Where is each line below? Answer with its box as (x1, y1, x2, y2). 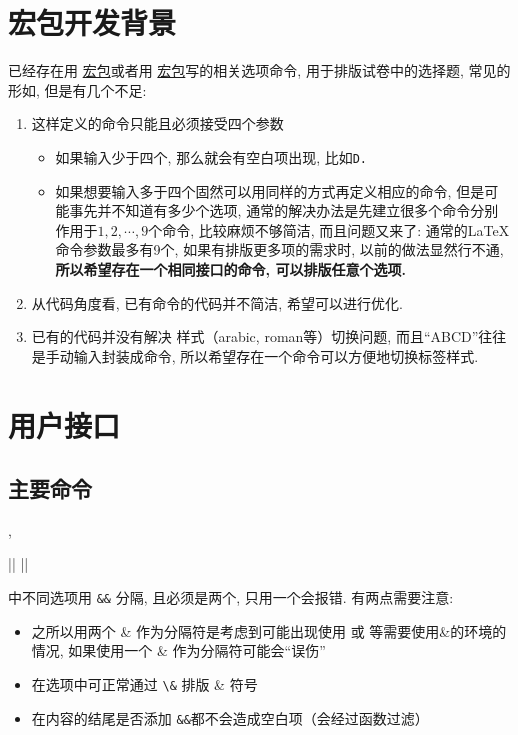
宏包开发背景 (8, 2, 177, 43)
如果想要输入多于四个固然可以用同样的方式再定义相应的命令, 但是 (55, 180, 485, 201)
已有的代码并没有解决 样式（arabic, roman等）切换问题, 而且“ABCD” (31, 326, 479, 347)
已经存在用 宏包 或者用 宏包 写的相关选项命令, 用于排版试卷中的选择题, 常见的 (8, 60, 511, 81)
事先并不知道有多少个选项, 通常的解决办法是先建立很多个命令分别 (69, 200, 499, 221)
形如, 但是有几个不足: (8, 79, 147, 100)
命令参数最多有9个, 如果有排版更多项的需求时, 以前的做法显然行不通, (55, 239, 504, 260)
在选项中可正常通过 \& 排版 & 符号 (31, 673, 258, 694)
